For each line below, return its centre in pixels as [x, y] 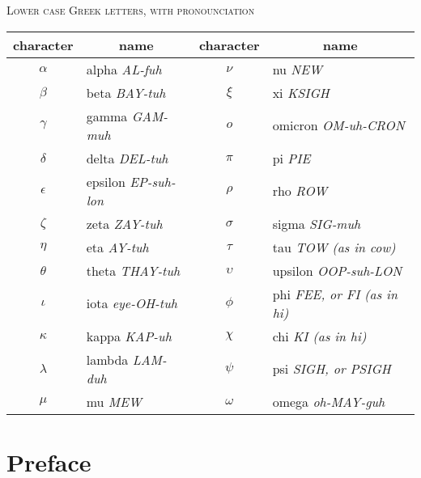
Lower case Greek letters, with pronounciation [131, 10]
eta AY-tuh [117, 247]
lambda [107, 359]
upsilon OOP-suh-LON [337, 270]
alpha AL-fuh [124, 69]
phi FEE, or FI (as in [335, 294]
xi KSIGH [301, 92]
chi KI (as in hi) [319, 336]
